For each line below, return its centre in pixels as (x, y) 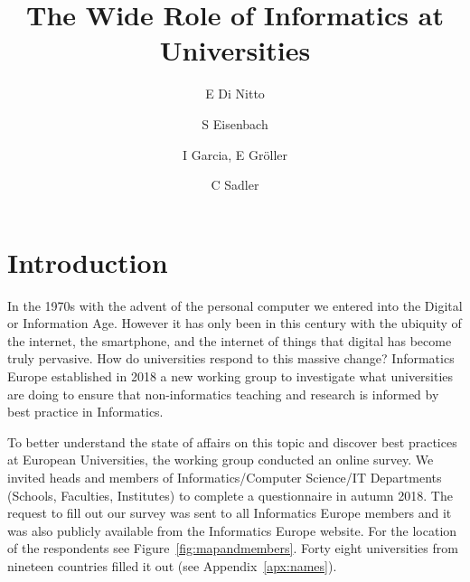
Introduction (88, 262)
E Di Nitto (235, 94)
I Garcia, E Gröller (235, 154)
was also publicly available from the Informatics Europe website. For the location (232, 530)
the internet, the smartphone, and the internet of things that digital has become (230, 340)
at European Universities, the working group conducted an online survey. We (221, 460)
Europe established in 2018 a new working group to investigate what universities (230, 376)
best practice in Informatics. (85, 412)
